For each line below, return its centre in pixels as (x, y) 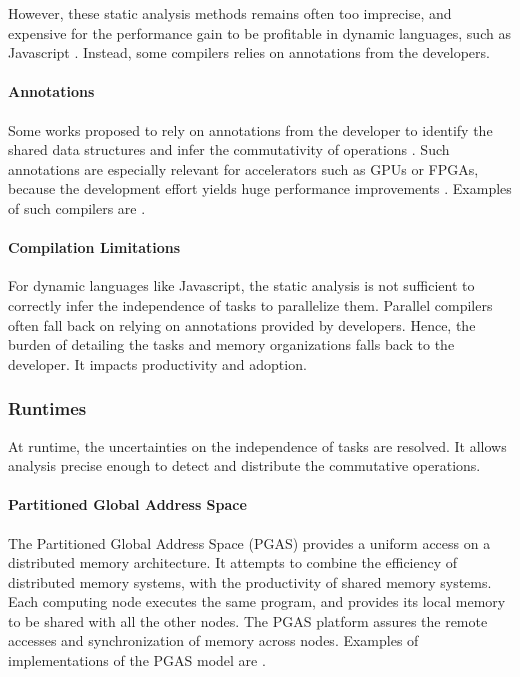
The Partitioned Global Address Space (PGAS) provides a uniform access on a (249, 542)
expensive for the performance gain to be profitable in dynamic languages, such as (259, 32)
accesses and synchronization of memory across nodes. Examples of (213, 640)
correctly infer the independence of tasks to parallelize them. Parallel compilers (250, 304)
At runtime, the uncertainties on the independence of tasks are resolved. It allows (257, 445)
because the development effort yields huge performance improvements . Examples (260, 188)
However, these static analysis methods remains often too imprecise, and (230, 13)
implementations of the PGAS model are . (137, 660)
